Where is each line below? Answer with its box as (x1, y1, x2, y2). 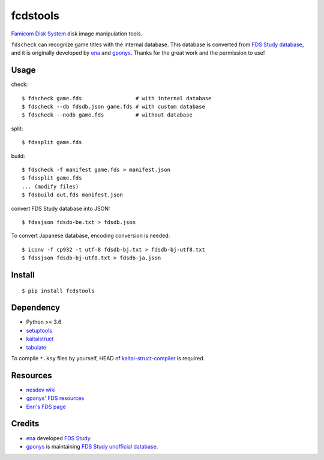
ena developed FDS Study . (26, 434, 92, 441)
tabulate (26, 343, 47, 351)
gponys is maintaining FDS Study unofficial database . (26, 443, 158, 450)
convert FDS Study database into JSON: (11, 205, 110, 212)
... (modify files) (22, 183, 79, 190)
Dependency (11, 303, 60, 313)
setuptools (26, 327, 52, 334)
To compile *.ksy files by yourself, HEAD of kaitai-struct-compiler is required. (11, 354, 205, 362)
